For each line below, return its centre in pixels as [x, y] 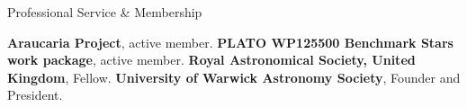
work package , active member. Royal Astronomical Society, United [211, 60]
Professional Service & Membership [105, 12]
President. [35, 95]
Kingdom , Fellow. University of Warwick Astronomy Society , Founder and [234, 77]
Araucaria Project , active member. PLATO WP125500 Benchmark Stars [230, 42]
